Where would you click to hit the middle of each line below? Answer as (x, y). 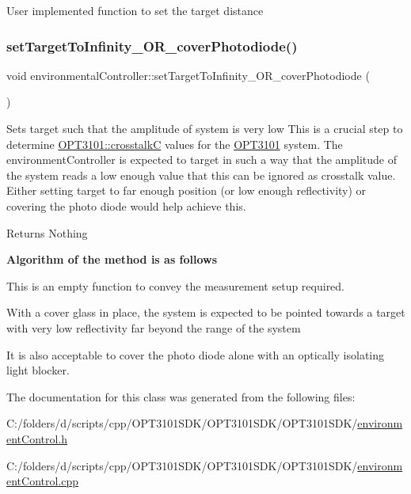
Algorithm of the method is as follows (112, 259)
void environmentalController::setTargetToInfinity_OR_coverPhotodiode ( (188, 75)
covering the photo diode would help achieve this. (126, 205)
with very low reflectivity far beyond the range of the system (154, 327)
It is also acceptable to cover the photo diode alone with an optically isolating (196, 354)
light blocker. (38, 370)
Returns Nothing (47, 232)
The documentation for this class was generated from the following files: (181, 396)
